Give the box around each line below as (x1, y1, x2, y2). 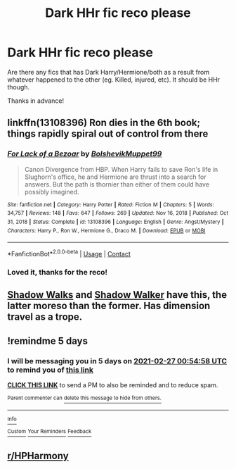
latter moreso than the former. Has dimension (7, 300, 211, 312)
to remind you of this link (7, 365, 93, 375)
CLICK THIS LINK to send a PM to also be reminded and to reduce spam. (7, 380, 218, 389)
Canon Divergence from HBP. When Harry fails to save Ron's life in (24, 165, 218, 173)
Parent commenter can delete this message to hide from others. (7, 394, 162, 401)
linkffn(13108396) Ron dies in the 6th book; (7, 117, 201, 129)
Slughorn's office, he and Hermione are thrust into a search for (24, 173, 207, 181)
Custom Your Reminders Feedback (7, 428, 92, 435)
